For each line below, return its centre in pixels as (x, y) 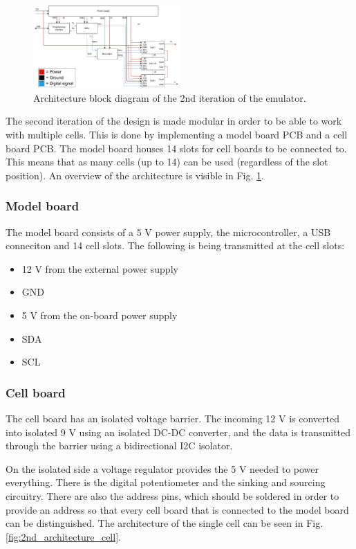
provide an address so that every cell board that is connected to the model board (177, 509)
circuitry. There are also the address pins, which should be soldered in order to (172, 495)
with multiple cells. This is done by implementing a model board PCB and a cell (177, 135)
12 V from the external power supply (100, 268)
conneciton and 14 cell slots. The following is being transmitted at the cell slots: (175, 245)
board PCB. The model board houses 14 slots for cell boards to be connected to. (176, 148)
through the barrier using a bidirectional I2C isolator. (119, 445)
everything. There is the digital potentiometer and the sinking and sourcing (166, 482)
